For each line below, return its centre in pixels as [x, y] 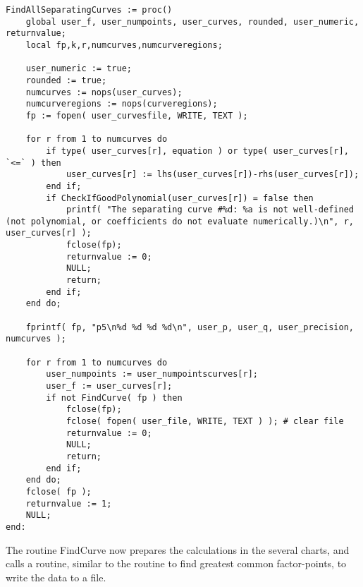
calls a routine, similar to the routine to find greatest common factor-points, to [176, 563]
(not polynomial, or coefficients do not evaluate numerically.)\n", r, [180, 221]
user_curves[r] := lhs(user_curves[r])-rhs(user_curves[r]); [213, 175]
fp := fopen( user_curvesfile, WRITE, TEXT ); [137, 115]
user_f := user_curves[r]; [109, 386]
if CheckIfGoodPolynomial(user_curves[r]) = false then [180, 198]
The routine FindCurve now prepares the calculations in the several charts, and [178, 549]
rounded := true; [66, 80]
